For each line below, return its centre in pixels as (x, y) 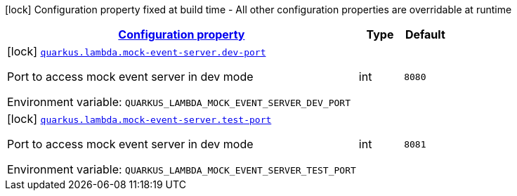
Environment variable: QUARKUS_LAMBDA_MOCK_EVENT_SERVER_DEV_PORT (179, 102)
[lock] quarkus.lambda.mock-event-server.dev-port (137, 51)
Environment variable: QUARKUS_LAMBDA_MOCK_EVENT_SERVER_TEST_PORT (182, 169)
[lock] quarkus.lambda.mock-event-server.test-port (139, 119)
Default (425, 34)
